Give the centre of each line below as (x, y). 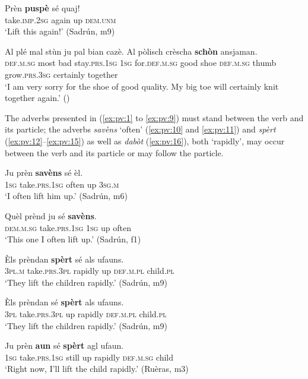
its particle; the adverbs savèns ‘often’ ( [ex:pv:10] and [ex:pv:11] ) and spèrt (140, 129)
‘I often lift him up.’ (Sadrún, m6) (66, 196)
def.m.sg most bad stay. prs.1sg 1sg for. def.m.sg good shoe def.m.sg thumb (141, 63)
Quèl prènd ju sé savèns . (51, 215)
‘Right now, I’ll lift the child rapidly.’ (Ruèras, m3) (97, 369)
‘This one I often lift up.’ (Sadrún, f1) (73, 239)
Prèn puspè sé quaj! (42, 8)
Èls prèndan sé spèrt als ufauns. (64, 302)
